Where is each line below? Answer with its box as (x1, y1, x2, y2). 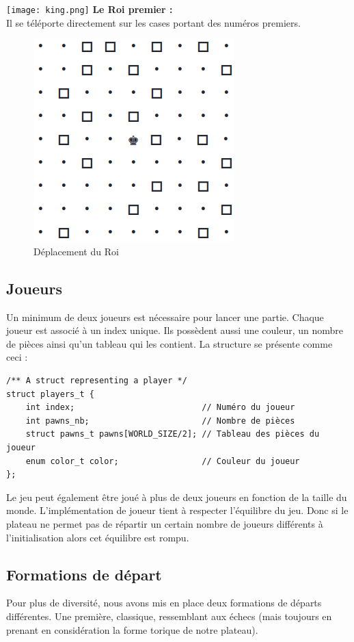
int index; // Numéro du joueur (25, 402, 295, 413)
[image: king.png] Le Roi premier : (6, 2, 173, 16)
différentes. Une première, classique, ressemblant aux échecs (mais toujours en (6, 608, 332, 623)
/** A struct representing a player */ (6, 376, 187, 386)
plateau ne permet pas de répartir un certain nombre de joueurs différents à (6, 516, 323, 530)
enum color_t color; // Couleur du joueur (25, 456, 300, 466)
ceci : (6, 350, 28, 364)
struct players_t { (6, 389, 94, 399)
